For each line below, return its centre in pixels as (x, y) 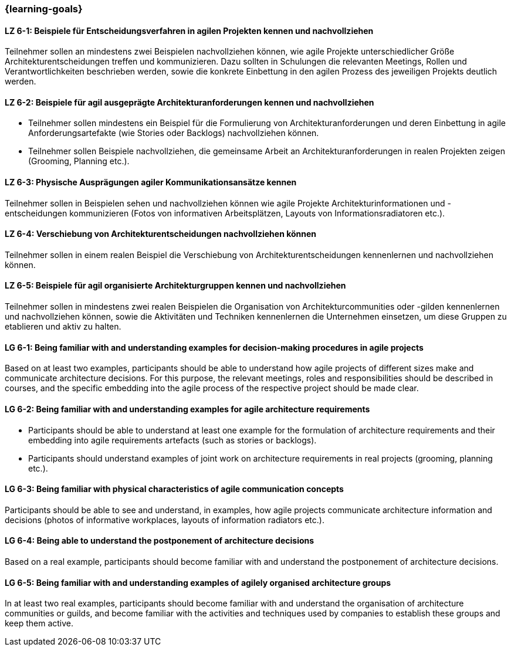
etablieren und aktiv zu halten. (63, 327)
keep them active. (39, 623)
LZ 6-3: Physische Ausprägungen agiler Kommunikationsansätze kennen (151, 182)
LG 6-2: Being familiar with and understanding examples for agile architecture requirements (187, 409)
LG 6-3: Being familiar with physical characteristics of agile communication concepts (174, 489)
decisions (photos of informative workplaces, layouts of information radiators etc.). (165, 520)
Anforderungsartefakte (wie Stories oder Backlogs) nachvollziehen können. (174, 133)
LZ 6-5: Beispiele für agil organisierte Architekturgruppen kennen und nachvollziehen (175, 286)
